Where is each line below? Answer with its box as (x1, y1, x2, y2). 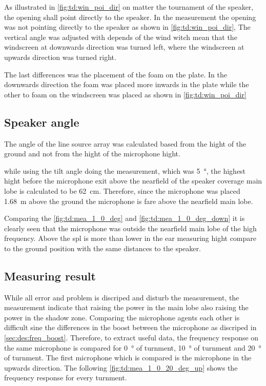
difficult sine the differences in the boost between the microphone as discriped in (4, 322, 257, 333)
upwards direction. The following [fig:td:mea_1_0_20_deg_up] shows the (4, 362, 238, 373)
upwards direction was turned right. (4, 51, 116, 62)
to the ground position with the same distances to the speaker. (4, 242, 201, 253)
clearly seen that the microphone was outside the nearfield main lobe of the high (4, 222, 257, 233)
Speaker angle (4, 114, 79, 130)
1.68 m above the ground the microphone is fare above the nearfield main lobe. (4, 195, 253, 206)
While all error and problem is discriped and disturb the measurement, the (4, 292, 239, 302)
